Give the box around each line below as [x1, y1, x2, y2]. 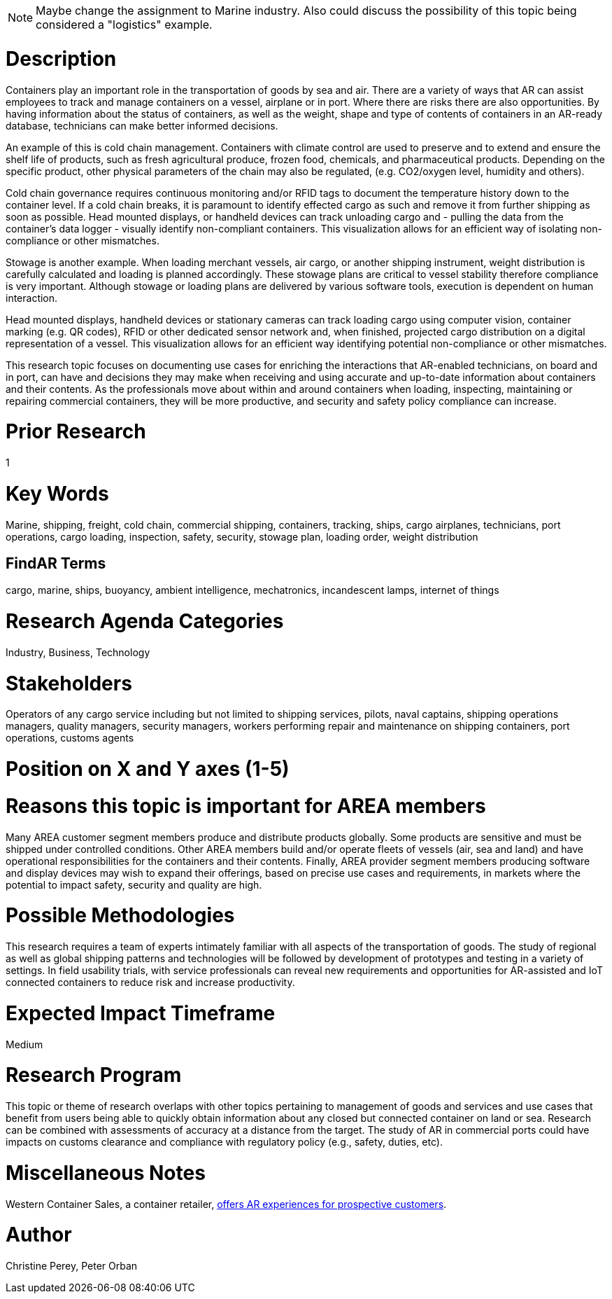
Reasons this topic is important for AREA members [6, 793, 486, 818]
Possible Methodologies [6, 903, 235, 928]
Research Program [6, 1063, 182, 1088]
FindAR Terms [6, 554, 106, 572]
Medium [6, 1038, 43, 1050]
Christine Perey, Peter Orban [6, 1260, 138, 1272]
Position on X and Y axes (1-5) [6, 757, 290, 782]
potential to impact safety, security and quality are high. [6, 878, 262, 891]
